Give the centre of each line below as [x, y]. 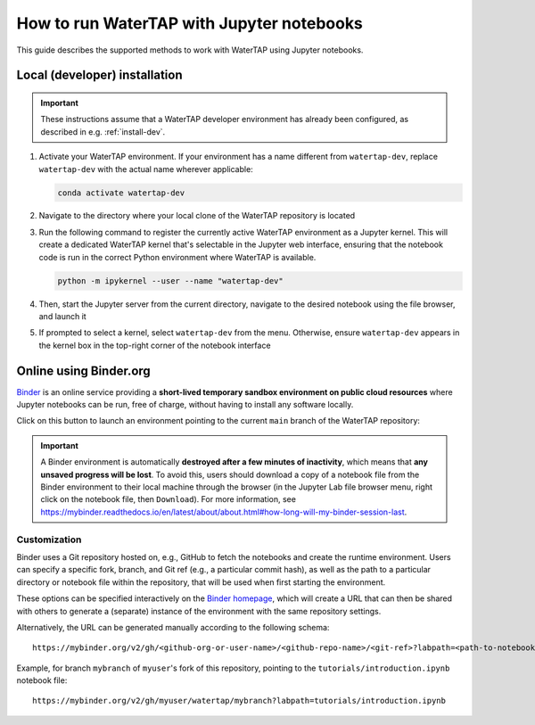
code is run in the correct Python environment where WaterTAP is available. [177, 257]
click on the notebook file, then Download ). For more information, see [168, 499]
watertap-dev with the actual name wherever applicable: [146, 169]
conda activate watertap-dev [121, 193]
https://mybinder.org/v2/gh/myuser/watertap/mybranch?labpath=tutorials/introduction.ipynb [239, 701]
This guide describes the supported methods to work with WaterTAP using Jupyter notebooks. [190, 50]
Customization [49, 540]
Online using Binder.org [83, 371]
